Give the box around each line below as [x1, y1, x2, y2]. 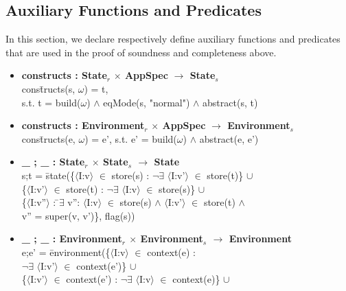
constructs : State [21, 68, 107, 82]
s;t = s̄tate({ [21, 167, 75, 182]
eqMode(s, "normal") [103, 95, 190, 109]
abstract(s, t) [203, 95, 258, 109]
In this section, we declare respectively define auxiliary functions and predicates [5, 32, 341, 46]
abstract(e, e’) [199, 131, 259, 145]
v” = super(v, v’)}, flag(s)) [21, 208, 135, 222]
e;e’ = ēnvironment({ [21, 244, 111, 259]
